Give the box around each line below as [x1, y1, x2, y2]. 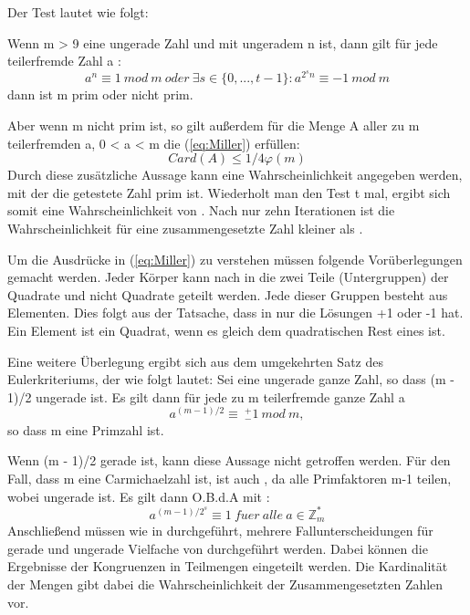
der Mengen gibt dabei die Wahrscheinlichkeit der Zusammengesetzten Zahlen [7, 574, 444, 593]
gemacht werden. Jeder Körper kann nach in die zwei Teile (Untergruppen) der [7, 267, 449, 287]
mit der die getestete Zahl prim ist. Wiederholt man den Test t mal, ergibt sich [7, 182, 451, 202]
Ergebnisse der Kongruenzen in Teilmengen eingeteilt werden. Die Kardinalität [7, 557, 448, 576]
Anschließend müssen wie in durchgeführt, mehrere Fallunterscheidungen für [7, 521, 433, 540]
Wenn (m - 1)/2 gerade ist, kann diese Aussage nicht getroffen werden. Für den [7, 451, 451, 470]
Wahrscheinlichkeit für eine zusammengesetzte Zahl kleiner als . [7, 218, 363, 237]
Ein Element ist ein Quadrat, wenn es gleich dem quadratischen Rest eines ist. [7, 320, 445, 339]
